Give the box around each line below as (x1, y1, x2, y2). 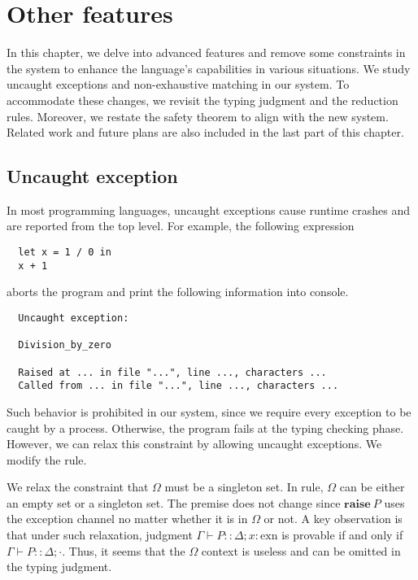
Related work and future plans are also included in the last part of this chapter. (7, 124, 404, 141)
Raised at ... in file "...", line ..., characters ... (18, 366, 327, 378)
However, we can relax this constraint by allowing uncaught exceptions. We (7, 435, 382, 452)
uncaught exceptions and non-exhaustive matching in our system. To (7, 76, 350, 93)
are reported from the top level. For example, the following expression (7, 217, 355, 234)
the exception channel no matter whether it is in (7, 510, 248, 527)
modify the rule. (7, 451, 87, 468)
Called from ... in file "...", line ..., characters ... (18, 380, 339, 392)
